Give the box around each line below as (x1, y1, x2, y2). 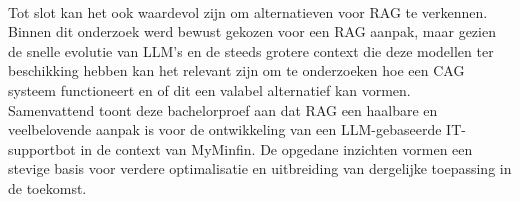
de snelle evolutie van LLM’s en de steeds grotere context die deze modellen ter (8, 40, 494, 61)
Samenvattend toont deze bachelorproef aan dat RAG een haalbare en (8, 99, 438, 120)
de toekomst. (8, 177, 87, 198)
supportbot (8, 138, 76, 159)
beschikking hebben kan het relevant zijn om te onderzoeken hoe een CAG (8, 60, 465, 81)
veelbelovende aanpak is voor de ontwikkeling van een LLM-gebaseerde (8, 119, 442, 140)
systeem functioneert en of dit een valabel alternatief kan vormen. (8, 79, 411, 100)
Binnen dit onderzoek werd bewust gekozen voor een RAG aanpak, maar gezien (8, 21, 496, 42)
